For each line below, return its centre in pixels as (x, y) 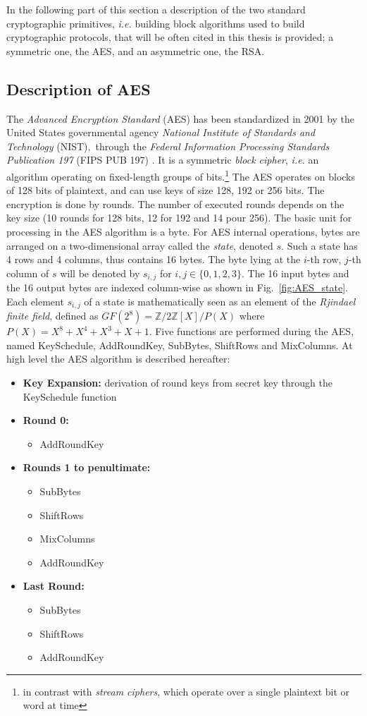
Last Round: (54, 586)
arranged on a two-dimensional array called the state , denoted (140, 245)
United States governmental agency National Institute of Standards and (161, 132)
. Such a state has (319, 245)
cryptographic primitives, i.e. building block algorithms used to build (156, 23)
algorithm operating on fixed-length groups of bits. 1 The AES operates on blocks (181, 175)
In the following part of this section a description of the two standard (156, 9)
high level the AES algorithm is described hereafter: (118, 359)
